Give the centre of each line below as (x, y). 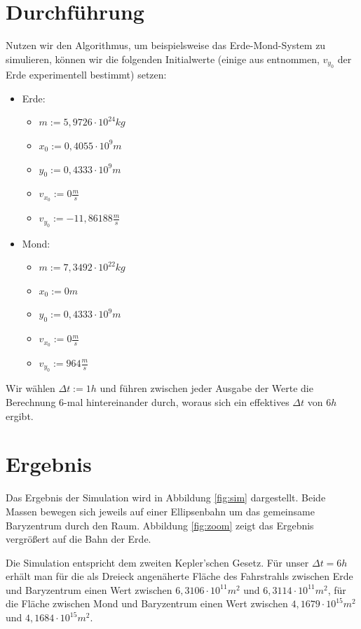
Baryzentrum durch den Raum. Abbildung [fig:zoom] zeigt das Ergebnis (160, 525)
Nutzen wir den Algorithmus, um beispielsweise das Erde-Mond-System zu (166, 45)
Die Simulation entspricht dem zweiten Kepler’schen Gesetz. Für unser (157, 562)
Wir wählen (30, 388)
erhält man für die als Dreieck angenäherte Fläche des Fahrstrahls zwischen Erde (179, 576)
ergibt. (20, 415)
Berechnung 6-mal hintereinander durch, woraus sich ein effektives (148, 402)
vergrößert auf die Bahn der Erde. (79, 539)
